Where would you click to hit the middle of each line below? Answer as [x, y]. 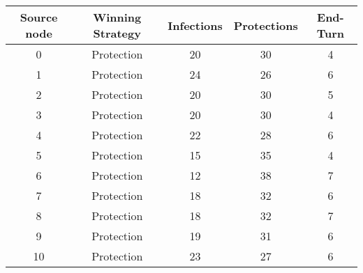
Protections [266, 25]
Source [39, 17]
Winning [117, 17]
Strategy [117, 33]
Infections [195, 25]
